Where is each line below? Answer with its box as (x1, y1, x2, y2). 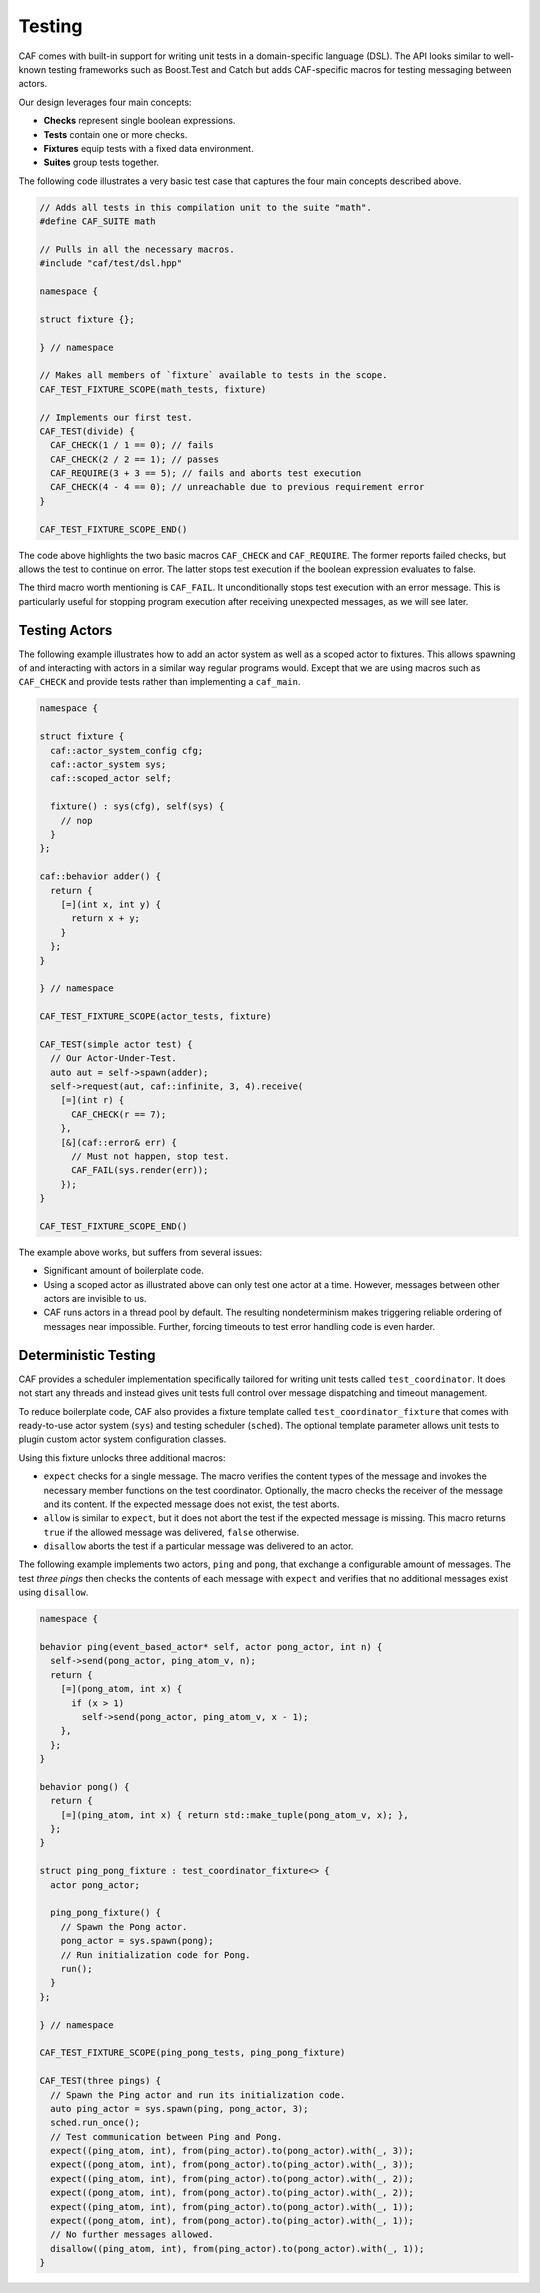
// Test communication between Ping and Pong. (50, 2131, 283, 2142)
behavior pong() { (39, 1781, 130, 1792)
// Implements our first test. (39, 411, 194, 423)
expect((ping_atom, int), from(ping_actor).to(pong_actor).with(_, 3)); (50, 2145, 415, 2157)
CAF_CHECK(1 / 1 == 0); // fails (50, 440, 214, 451)
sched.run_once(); (50, 2117, 140, 2129)
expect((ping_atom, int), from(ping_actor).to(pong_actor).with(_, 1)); (50, 2201, 415, 2212)
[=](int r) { (60, 1095, 125, 1106)
